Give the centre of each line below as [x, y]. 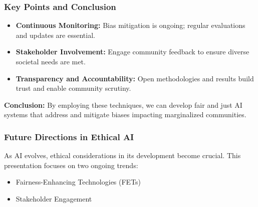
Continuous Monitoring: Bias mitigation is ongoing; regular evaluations [131, 25]
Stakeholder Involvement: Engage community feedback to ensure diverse [133, 52]
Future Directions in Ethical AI [69, 136]
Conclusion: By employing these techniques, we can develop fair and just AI [123, 104]
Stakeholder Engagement [54, 198]
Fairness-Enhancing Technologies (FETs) [78, 182]
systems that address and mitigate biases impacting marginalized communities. [125, 114]
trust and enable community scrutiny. [73, 88]
